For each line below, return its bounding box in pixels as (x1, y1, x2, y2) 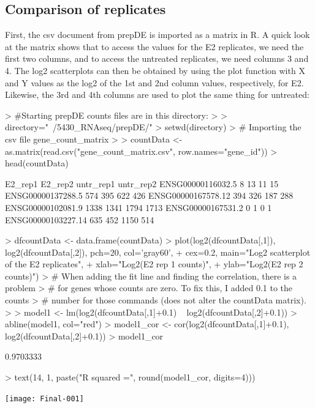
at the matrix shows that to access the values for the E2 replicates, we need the (5, 40, 304, 53)
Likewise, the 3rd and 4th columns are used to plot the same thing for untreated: (5, 88, 309, 101)
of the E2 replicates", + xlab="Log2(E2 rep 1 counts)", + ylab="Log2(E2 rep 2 (5, 258, 303, 270)
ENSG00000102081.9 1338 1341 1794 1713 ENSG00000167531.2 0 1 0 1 (5, 201, 272, 213)
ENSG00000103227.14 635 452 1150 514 (5, 213, 154, 226)
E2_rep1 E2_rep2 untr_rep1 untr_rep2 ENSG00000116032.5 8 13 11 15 (5, 177, 279, 190)
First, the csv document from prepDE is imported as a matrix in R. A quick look (5, 28, 310, 41)
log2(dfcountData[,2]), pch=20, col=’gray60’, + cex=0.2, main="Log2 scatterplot (5, 245, 311, 258)
